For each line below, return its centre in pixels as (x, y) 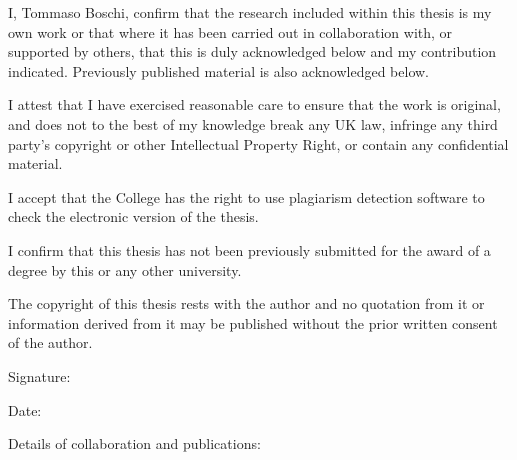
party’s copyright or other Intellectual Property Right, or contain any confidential (258, 143)
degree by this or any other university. (125, 269)
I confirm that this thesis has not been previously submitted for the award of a (249, 249)
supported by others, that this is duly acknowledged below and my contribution (252, 51)
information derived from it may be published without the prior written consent (253, 322)
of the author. (50, 342)
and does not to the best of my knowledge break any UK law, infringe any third (253, 123)
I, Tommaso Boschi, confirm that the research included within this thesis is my (250, 12)
